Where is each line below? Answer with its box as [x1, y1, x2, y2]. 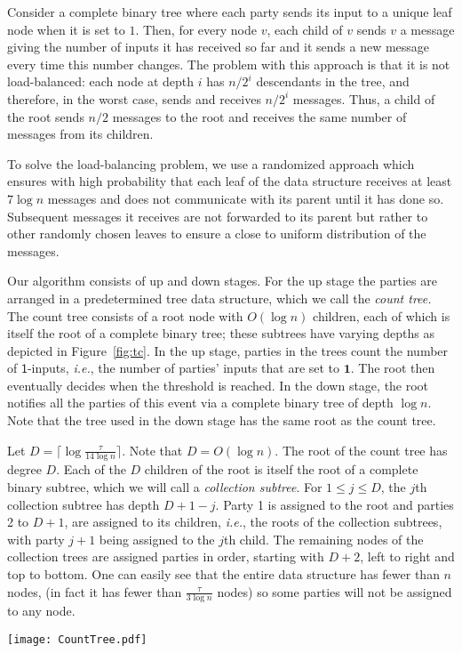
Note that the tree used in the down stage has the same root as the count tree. [7, 411, 436, 430]
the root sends [7, 107, 84, 125]
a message [400, 20, 455, 38]
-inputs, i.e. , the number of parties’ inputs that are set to [27, 359, 340, 377]
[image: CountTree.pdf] [7, 633, 147, 647]
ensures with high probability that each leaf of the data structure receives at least [7, 172, 452, 190]
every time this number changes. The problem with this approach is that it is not [7, 54, 450, 73]
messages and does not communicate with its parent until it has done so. [47, 189, 444, 207]
